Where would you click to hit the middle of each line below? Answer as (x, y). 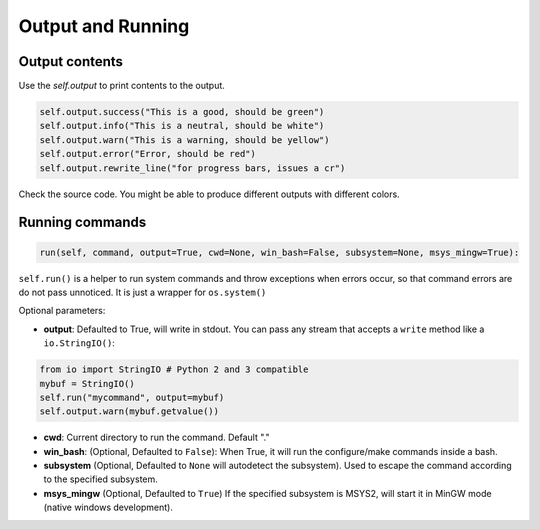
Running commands (82, 222)
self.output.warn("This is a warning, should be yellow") (184, 139)
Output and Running (104, 26)
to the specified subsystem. (101, 479)
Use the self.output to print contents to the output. (121, 86)
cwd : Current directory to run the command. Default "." (156, 437)
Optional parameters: (62, 311)
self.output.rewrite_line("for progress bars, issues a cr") (192, 168)
